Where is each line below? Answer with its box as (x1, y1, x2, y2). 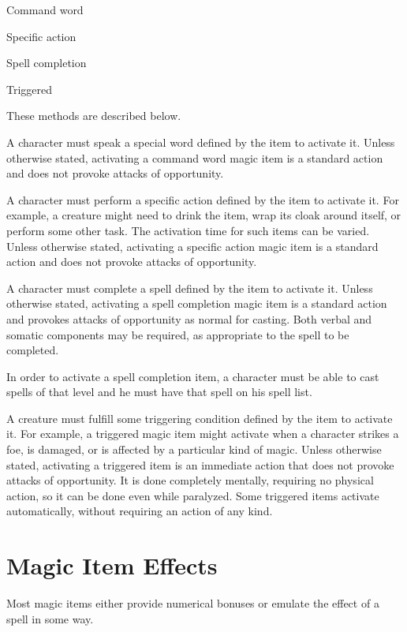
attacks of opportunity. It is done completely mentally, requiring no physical (6, 472, 374, 488)
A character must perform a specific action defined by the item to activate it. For (6, 191, 399, 208)
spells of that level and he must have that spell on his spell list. (6, 383, 312, 400)
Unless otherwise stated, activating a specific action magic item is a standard (6, 237, 379, 254)
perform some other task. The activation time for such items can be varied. (6, 222, 370, 238)
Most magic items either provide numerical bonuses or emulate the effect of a (6, 595, 379, 611)
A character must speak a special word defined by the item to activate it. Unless (6, 133, 395, 150)
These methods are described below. (6, 107, 181, 124)
